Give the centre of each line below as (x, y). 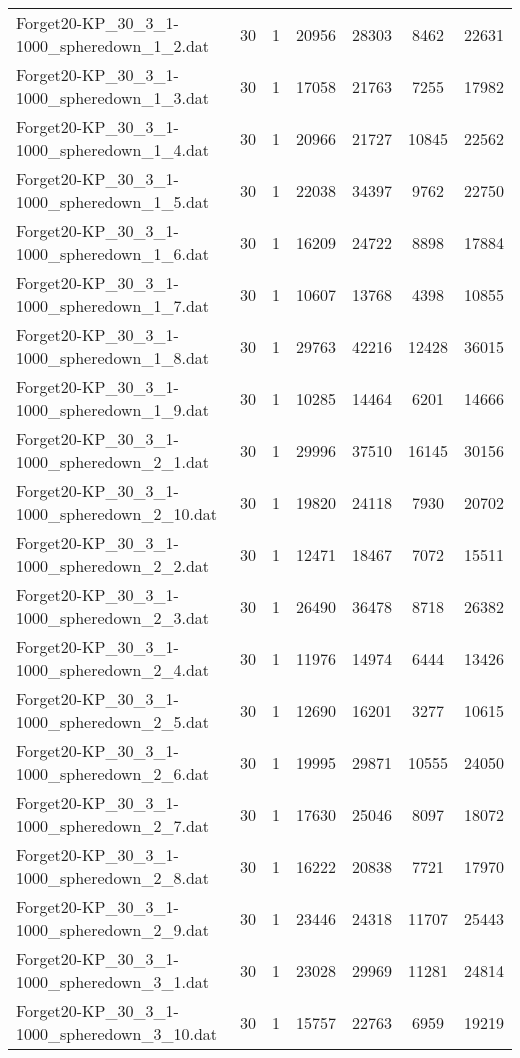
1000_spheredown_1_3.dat (113, 97)
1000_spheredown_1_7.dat (113, 305)
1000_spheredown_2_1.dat (113, 461)
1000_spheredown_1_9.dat (113, 409)
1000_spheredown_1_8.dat (113, 357)
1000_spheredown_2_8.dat (113, 877)
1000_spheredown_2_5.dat (113, 721)
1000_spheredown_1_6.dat (113, 253)
